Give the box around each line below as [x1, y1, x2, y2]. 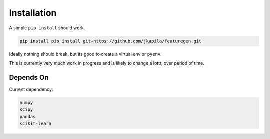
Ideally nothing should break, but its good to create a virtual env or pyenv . [9, 51, 162, 57]
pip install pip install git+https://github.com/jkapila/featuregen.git [19, 38, 202, 44]
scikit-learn [19, 120, 52, 126]
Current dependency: [9, 86, 53, 92]
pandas [19, 114, 36, 119]
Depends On [9, 73, 49, 82]
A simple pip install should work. [9, 25, 85, 31]
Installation [9, 7, 57, 18]
